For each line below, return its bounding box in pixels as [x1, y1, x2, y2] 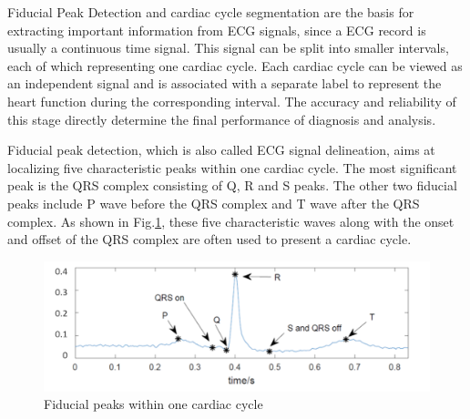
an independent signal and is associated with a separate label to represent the [7, 74, 442, 93]
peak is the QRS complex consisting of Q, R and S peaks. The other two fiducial [7, 176, 457, 195]
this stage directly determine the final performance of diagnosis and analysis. [7, 109, 436, 128]
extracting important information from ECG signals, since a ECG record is [7, 20, 426, 39]
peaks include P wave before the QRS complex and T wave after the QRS [7, 193, 420, 212]
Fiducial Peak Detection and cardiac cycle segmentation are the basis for [7, 3, 414, 21]
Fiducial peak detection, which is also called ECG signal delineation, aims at [7, 140, 435, 159]
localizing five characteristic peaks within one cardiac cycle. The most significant [7, 158, 457, 177]
